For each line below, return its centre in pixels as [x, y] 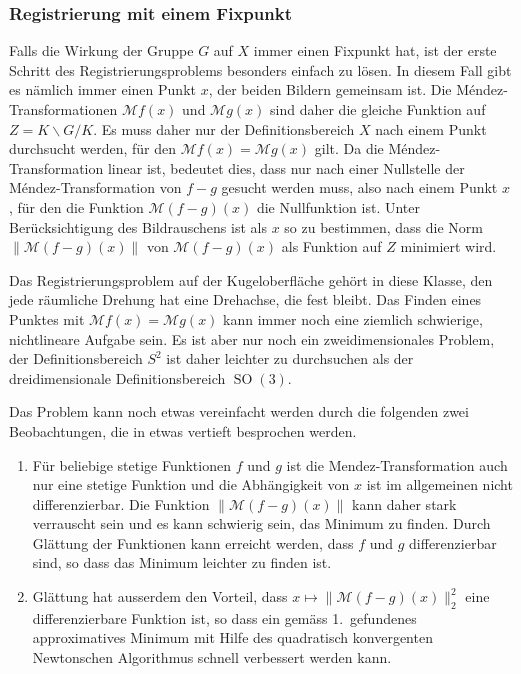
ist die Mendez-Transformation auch [397, 464]
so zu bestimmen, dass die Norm [383, 226]
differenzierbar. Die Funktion [121, 503]
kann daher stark [404, 503]
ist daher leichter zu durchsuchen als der [290, 358]
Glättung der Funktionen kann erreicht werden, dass [193, 542]
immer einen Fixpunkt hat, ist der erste [375, 50]
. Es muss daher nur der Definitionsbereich [224, 128]
